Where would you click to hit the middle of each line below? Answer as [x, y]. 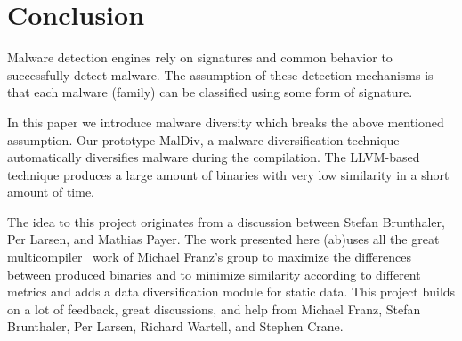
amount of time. [51, 192]
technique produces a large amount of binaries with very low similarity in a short [228, 174]
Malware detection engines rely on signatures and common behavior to [200, 57]
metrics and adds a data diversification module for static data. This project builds [231, 292]
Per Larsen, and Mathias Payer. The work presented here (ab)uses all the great [223, 239]
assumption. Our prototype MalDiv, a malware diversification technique [203, 139]
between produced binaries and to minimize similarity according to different [214, 274]
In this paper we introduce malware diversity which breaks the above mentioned [226, 122]
